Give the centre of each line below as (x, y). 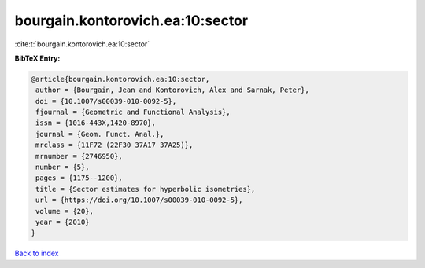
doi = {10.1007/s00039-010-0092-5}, (106, 101)
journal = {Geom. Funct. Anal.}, (100, 134)
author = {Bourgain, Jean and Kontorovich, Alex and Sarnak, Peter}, (173, 90)
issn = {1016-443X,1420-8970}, (96, 123)
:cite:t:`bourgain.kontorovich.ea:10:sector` (82, 44)
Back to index (37, 253)
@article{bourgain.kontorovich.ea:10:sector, (120, 79)
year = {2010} (63, 222)
